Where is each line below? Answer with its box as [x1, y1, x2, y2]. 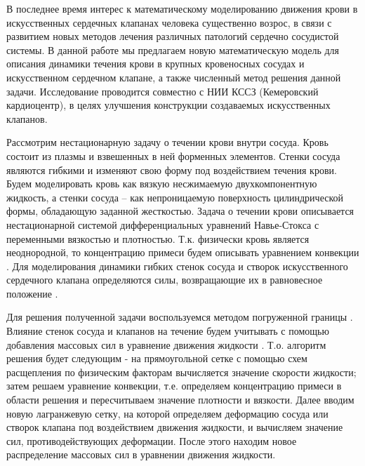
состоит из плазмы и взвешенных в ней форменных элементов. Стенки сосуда [6, 148, 340, 163]
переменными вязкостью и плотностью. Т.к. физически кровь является [6, 231, 310, 246]
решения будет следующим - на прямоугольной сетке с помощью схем [6, 351, 307, 366]
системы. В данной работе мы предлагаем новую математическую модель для [6, 42, 339, 57]
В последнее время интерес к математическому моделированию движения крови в [6, 1, 358, 15]
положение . [6, 286, 58, 300]
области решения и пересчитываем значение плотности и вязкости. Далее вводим [6, 392, 354, 407]
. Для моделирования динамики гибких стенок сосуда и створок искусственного [6, 258, 348, 273]
